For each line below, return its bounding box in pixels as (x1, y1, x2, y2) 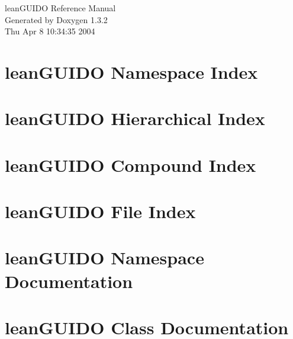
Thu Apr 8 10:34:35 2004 (5, 25, 95, 37)
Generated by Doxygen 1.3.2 (5, 13, 108, 25)
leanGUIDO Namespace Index (5, 59, 258, 84)
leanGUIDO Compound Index (5, 152, 256, 177)
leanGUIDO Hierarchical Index (5, 106, 265, 130)
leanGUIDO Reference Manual (5, 2, 116, 14)
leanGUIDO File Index (5, 199, 196, 223)
